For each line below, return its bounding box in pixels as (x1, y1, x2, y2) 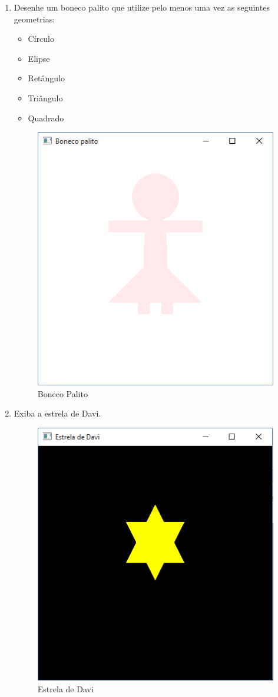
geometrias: (14, 12, 55, 25)
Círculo (28, 32, 54, 45)
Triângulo (28, 91, 63, 104)
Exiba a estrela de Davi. (14, 407, 101, 419)
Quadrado (28, 111, 64, 124)
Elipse (28, 52, 50, 64)
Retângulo (28, 72, 65, 84)
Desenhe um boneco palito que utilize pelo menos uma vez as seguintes (14, 1, 270, 13)
